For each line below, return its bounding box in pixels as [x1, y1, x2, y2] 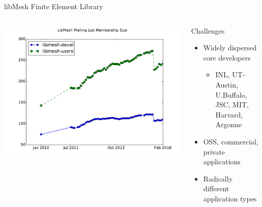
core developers [203, 52, 251, 63]
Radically [203, 173, 233, 184]
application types [203, 193, 257, 203]
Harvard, [215, 109, 243, 120]
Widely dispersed [203, 42, 257, 53]
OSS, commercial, [203, 136, 258, 146]
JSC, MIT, [215, 99, 249, 110]
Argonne [215, 119, 242, 130]
